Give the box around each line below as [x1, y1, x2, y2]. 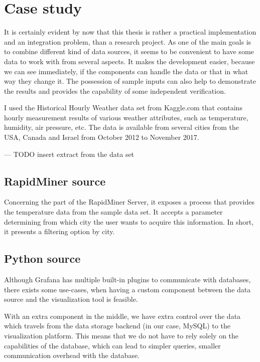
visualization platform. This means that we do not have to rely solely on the [4, 330, 239, 340]
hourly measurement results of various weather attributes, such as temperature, [4, 112, 248, 122]
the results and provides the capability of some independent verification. [4, 85, 226, 96]
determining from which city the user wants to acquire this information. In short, [4, 216, 254, 227]
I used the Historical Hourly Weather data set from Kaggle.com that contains [4, 102, 242, 113]
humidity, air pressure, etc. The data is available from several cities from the [4, 122, 239, 132]
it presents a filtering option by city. [4, 226, 115, 237]
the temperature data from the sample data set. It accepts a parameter [4, 207, 223, 217]
